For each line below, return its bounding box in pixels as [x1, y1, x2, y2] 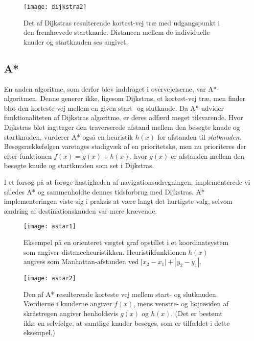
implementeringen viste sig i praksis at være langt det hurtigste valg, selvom [4, 196, 232, 206]
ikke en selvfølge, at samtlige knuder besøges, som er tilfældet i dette [23, 317, 230, 328]
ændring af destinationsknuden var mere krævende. [4, 205, 157, 216]
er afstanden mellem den [171, 150, 244, 161]
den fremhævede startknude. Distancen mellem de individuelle [23, 27, 210, 37]
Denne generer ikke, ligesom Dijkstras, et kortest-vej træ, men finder [40, 93, 246, 103]
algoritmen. [4, 93, 38, 103]
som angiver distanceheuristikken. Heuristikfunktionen [23, 246, 186, 257]
